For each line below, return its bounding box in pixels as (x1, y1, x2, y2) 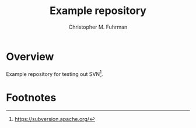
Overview (6, 50, 54, 63)
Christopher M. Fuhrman (68, 23, 128, 30)
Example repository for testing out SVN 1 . (6, 69, 103, 77)
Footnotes (6, 91, 57, 104)
